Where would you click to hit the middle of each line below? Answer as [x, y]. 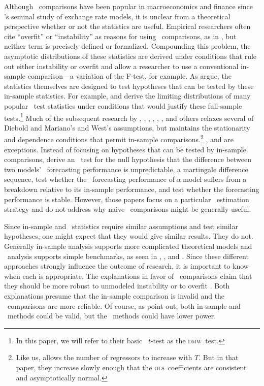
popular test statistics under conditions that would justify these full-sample [123, 105]
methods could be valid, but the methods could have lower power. [112, 316]
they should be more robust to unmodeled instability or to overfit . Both [117, 286]
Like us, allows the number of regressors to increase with [104, 357]
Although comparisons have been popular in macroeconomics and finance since [129, 6]
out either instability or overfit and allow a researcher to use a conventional [121, 66]
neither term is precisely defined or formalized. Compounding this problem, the [127, 46]
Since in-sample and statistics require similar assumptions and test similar [121, 226]
